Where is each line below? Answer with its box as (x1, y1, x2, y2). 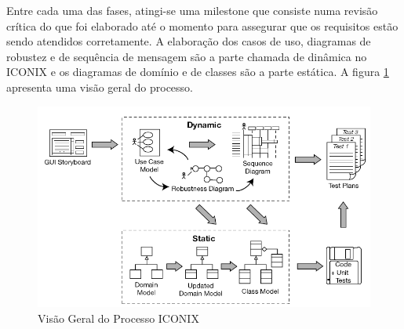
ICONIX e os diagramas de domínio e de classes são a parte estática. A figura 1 (6, 63, 389, 80)
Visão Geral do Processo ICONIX (38, 310, 199, 326)
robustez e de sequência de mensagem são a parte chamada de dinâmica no (6, 48, 367, 64)
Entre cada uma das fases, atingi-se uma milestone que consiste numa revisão (6, 2, 378, 18)
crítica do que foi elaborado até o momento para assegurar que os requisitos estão (6, 17, 399, 34)
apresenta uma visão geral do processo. (6, 78, 194, 95)
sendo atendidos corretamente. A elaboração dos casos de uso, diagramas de (6, 33, 371, 49)
